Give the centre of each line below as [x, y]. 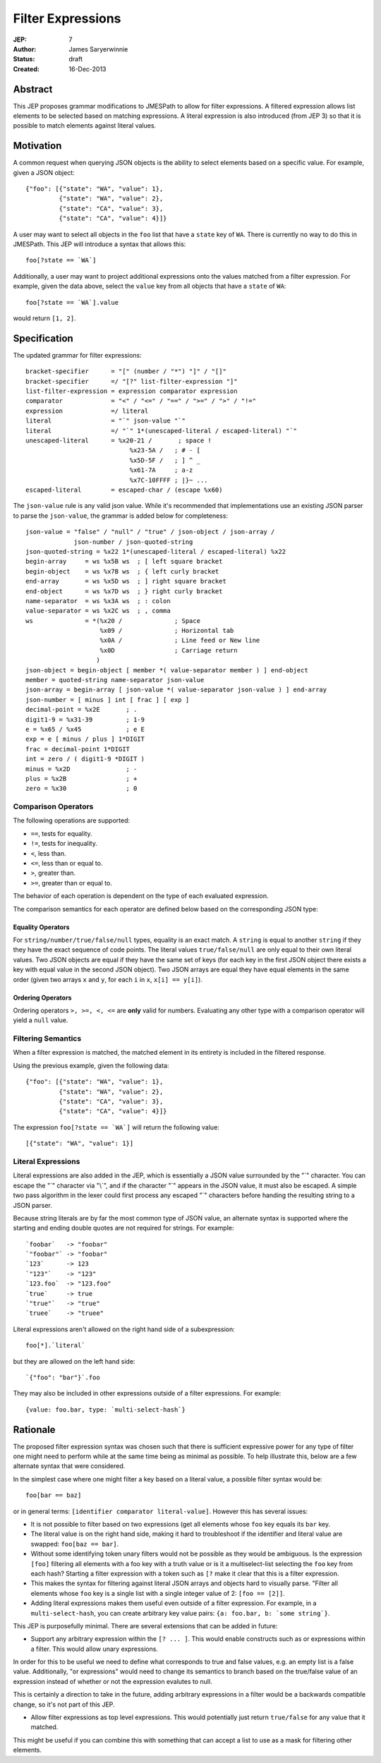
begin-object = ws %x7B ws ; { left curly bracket [122, 571]
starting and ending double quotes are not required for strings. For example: [123, 1228]
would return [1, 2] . [45, 318]
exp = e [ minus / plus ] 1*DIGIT [85, 739]
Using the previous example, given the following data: [91, 1065]
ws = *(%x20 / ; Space [113, 620]
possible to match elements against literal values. [85, 126]
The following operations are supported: [72, 820]
